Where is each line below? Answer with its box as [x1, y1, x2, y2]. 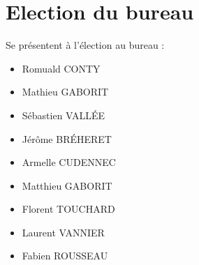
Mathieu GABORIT [22, 84, 109, 99]
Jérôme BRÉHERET [22, 131, 112, 146]
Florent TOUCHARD [22, 202, 115, 216]
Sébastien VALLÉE [22, 107, 105, 122]
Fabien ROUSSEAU [22, 248, 108, 263]
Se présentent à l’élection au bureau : [6, 38, 165, 52]
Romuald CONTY [22, 61, 101, 75]
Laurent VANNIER [22, 225, 105, 239]
